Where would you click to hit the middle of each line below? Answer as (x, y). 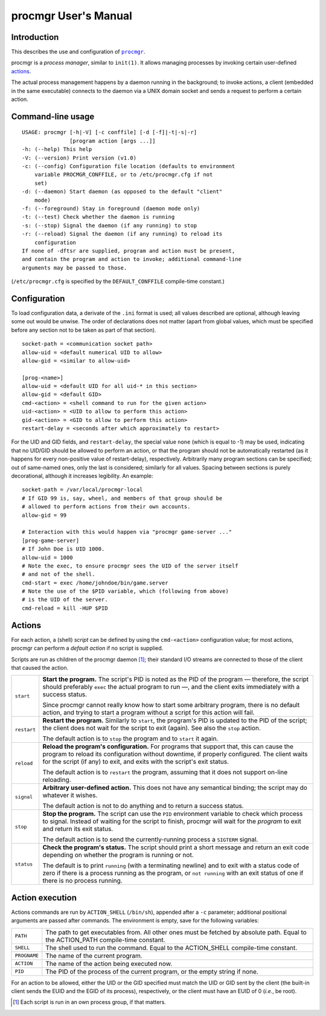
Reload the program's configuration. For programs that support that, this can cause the (168, 746)
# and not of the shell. (59, 574)
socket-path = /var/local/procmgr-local (82, 490)
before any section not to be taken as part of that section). (84, 330)
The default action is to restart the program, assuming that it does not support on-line (165, 772)
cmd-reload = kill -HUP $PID (65, 608)
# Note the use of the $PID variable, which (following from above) (125, 591)
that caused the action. (40, 667)
